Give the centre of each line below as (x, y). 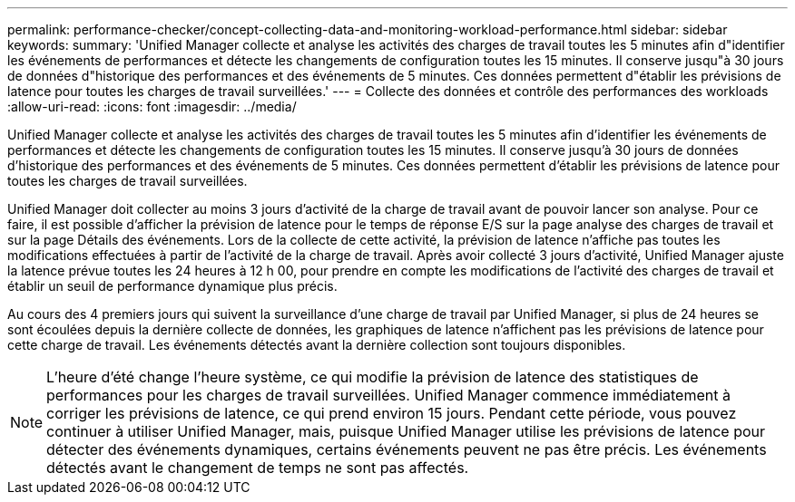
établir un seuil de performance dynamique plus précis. (172, 286)
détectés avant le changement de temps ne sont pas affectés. (258, 468)
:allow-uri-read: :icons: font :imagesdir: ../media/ (152, 106)
